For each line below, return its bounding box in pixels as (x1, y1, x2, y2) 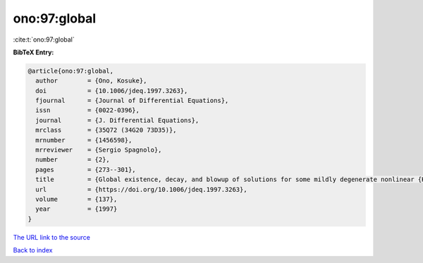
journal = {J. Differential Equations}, (35, 116, 200, 124)
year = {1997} (35, 205, 118, 213)
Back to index (13, 246, 53, 255)
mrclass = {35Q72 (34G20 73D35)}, (35, 126, 177, 134)
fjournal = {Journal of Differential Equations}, (35, 97, 229, 105)
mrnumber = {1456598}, (35, 136, 133, 144)
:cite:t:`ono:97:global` (13, 35, 75, 44)
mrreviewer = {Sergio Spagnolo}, (35, 146, 162, 154)
